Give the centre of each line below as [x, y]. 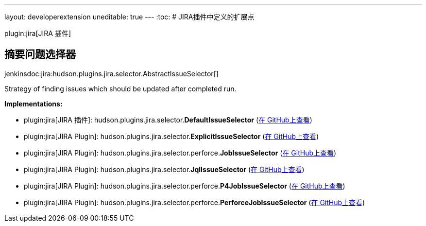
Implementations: [34, 104]
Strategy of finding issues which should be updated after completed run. [120, 88]
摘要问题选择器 [40, 54]
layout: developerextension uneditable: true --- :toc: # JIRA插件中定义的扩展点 [129, 17]
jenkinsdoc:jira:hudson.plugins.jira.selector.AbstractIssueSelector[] [111, 73]
